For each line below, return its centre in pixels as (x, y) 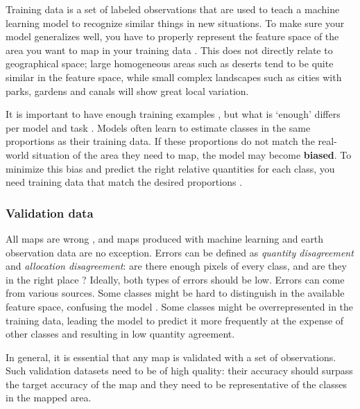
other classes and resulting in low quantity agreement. (120, 334)
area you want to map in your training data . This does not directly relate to (169, 50)
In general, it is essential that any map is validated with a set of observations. (171, 357)
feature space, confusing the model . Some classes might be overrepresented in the (180, 306)
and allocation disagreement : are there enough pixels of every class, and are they (176, 266)
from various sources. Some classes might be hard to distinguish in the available (175, 293)
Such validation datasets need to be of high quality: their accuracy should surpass (179, 371)
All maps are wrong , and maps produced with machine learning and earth (165, 238)
